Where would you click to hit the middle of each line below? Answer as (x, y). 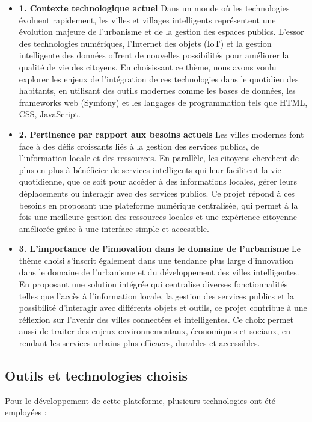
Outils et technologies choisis (96, 375)
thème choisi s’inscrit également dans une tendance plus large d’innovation (156, 260)
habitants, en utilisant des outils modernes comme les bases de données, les (157, 90)
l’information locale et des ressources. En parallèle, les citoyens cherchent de (159, 158)
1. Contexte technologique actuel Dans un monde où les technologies (154, 8)
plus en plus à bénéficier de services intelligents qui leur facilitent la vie (150, 169)
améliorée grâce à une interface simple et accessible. (114, 228)
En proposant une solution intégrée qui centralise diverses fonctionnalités (153, 284)
